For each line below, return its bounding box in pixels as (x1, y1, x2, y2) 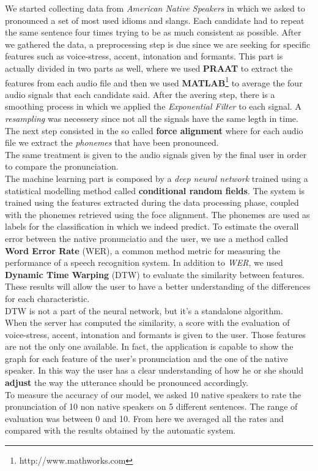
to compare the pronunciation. (5, 160, 119, 173)
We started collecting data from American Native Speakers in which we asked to (5, 2, 305, 14)
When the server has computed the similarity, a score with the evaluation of (5, 316, 290, 329)
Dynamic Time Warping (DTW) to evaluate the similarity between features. (5, 268, 305, 281)
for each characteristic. (5, 292, 90, 304)
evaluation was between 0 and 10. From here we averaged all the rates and (5, 412, 284, 424)
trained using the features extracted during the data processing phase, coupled (5, 196, 299, 209)
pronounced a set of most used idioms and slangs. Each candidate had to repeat (5, 13, 305, 26)
